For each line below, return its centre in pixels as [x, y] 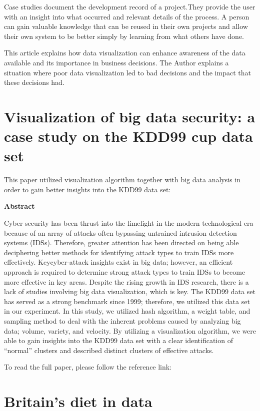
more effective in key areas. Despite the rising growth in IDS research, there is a [126, 281]
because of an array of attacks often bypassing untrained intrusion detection [120, 232]
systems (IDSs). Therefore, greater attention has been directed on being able [121, 242]
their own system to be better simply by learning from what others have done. [124, 36]
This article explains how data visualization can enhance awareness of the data [125, 53]
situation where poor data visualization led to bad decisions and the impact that [127, 72]
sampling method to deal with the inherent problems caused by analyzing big [122, 320]
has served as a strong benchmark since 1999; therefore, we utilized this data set [127, 301]
